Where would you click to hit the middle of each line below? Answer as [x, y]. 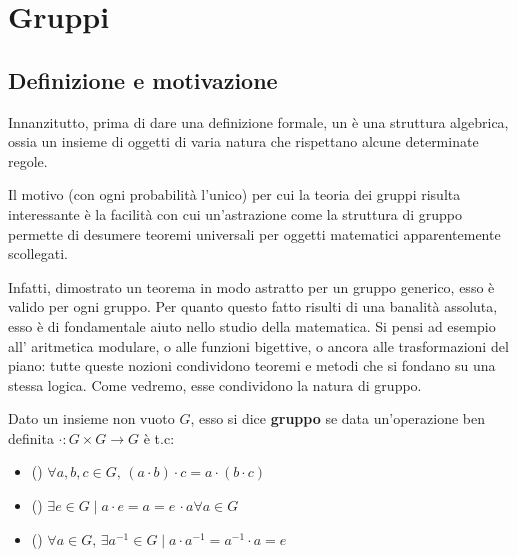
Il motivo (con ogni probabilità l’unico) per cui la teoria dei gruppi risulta [234, 194]
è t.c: [159, 437]
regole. [28, 160]
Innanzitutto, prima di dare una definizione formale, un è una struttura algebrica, [258, 121]
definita [31, 437]
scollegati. [38, 253]
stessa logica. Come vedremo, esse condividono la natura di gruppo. [215, 384]
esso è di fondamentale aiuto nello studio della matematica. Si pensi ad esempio [252, 325]
